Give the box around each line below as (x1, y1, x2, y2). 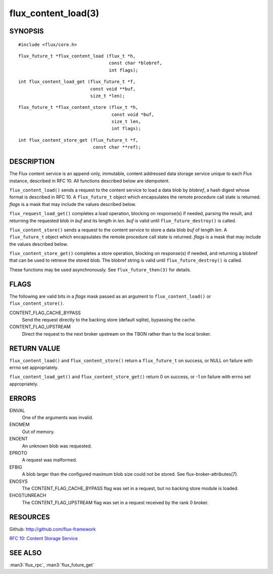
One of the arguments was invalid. (22, 415, 94, 421)
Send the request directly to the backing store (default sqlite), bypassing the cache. (22, 316, 196, 322)
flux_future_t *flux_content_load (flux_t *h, (18, 53, 136, 59)
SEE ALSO (9, 548, 42, 557)
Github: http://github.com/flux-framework (9, 526, 96, 532)
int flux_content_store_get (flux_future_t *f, (18, 137, 139, 143)
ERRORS (9, 394, 36, 402)
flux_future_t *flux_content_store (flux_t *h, (18, 104, 139, 110)
